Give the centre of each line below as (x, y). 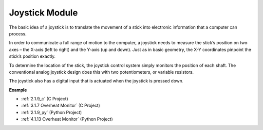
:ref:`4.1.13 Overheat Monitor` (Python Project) (67, 119)
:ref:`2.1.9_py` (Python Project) (52, 112)
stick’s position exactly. (32, 56)
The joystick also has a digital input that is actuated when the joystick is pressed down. (96, 81)
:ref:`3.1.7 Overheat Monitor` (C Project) (61, 106)
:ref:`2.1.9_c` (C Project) (45, 99)
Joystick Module (43, 13)
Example (18, 90)
